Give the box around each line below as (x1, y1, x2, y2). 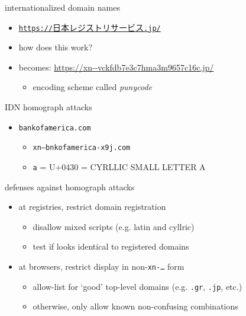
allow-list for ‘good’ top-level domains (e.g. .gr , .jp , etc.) (33, 280, 242, 292)
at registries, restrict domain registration (18, 200, 166, 213)
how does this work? (18, 41, 93, 53)
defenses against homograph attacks (5, 180, 135, 193)
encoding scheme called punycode (33, 81, 152, 93)
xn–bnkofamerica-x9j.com (33, 143, 131, 152)
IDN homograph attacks (5, 101, 92, 113)
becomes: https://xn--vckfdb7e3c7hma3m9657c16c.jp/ (18, 60, 214, 73)
